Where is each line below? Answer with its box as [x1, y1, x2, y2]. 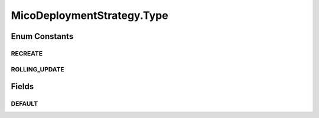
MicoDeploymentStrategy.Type [11, 9, 168, 22]
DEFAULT [11, 100, 38, 108]
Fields [11, 81, 34, 91]
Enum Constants [11, 31, 74, 41]
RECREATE [11, 49, 43, 57]
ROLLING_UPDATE [11, 65, 64, 73]
